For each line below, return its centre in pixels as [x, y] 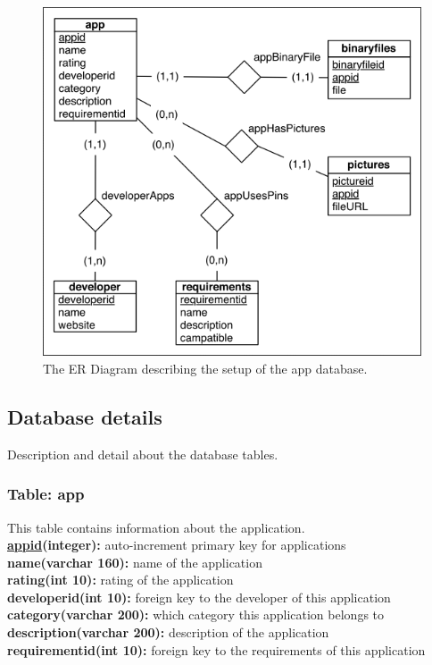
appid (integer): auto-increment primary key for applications [177, 545]
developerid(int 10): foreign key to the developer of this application [199, 597]
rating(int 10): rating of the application [120, 580]
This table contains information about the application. [156, 527]
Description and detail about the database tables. [143, 454]
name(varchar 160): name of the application [135, 562]
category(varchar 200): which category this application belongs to [196, 614]
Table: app [46, 494]
